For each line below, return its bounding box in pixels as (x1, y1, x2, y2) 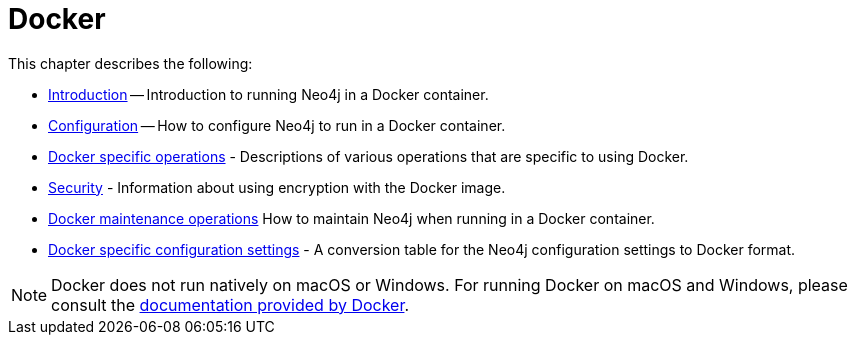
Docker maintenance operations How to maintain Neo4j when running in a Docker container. (48, 209, 655, 227)
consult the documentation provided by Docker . (51, 294, 410, 315)
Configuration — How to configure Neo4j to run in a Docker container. (48, 116, 506, 134)
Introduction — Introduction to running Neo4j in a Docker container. (48, 85, 489, 103)
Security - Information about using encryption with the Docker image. (48, 178, 506, 196)
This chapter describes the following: (8, 54, 253, 72)
